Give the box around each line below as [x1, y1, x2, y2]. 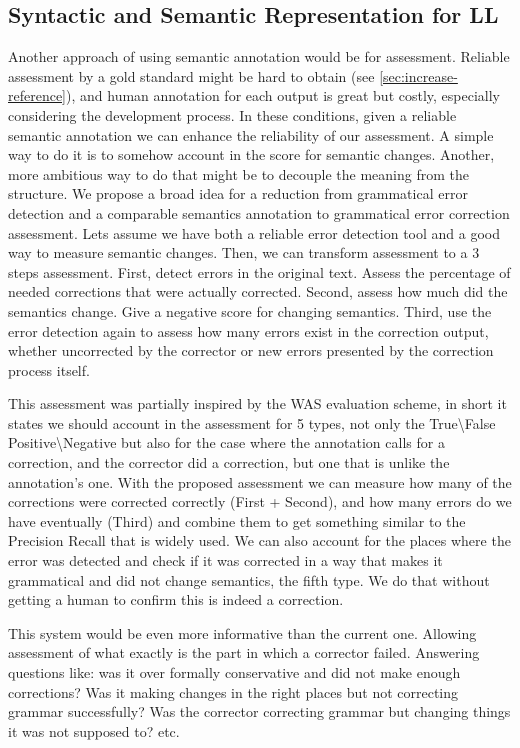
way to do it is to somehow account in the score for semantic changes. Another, [8, 144, 495, 165]
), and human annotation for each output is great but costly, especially [66, 85, 500, 106]
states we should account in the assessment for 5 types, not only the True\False [8, 412, 496, 433]
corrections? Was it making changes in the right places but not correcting [8, 681, 459, 702]
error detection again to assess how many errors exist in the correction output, [8, 320, 489, 341]
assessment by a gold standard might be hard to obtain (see [8, 65, 375, 86]
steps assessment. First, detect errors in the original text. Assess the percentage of [8, 261, 511, 282]
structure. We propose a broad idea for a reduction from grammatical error [8, 183, 468, 204]
